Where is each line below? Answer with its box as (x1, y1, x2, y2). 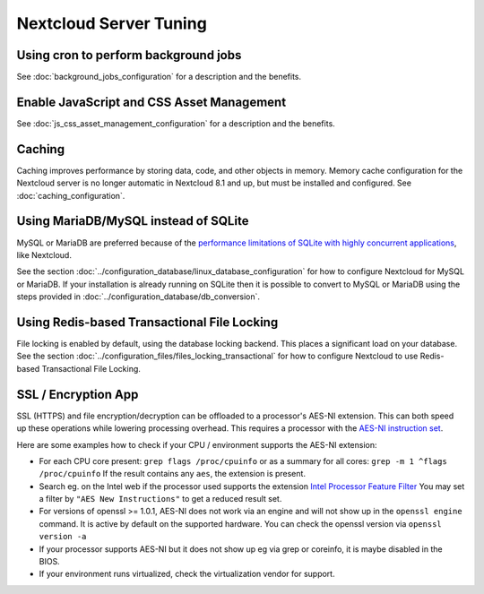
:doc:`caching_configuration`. (16, 190, 125, 201)
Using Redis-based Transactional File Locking (16, 314, 279, 330)
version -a (39, 531, 87, 542)
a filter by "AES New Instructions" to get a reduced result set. (39, 494, 282, 504)
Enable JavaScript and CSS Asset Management (16, 94, 287, 109)
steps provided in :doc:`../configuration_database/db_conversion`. (16, 291, 260, 302)
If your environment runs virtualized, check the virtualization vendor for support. (39, 569, 335, 580)
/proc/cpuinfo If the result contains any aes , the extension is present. (39, 469, 307, 479)
